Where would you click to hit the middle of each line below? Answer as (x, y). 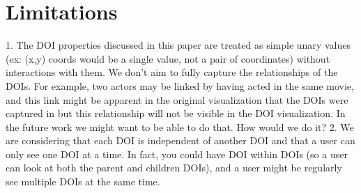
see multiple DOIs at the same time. (83, 182)
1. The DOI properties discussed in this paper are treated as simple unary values (178, 45)
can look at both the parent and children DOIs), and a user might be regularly (174, 168)
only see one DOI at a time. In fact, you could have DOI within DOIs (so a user (177, 154)
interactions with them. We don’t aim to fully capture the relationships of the (172, 72)
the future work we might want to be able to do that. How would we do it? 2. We (180, 126)
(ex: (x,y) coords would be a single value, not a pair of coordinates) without (168, 58)
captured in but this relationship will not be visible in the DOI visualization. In (176, 113)
